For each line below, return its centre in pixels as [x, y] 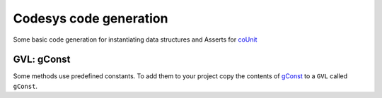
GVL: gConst [42, 60]
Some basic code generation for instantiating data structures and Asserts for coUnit [135, 39]
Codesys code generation [91, 18]
